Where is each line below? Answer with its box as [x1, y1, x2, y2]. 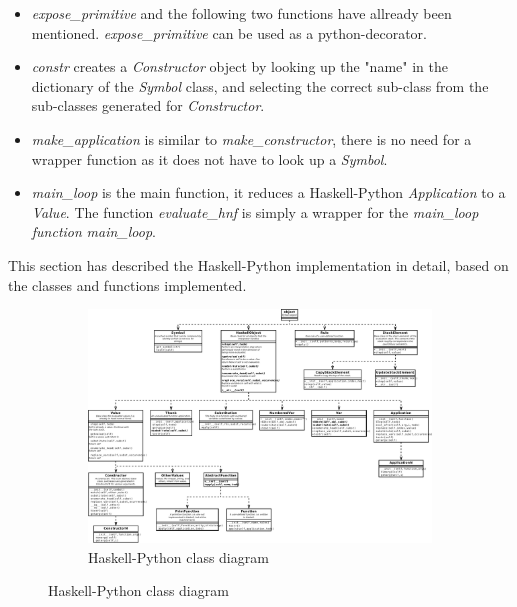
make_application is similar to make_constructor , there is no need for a [31, 128, 472, 149]
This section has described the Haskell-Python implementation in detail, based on [8, 254, 509, 275]
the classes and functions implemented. [8, 274, 247, 295]
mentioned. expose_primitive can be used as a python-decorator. [31, 22, 427, 43]
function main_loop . [31, 221, 156, 242]
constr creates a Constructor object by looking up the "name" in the [31, 56, 448, 77]
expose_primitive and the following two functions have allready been [31, 3, 452, 23]
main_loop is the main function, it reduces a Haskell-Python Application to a [31, 182, 506, 203]
